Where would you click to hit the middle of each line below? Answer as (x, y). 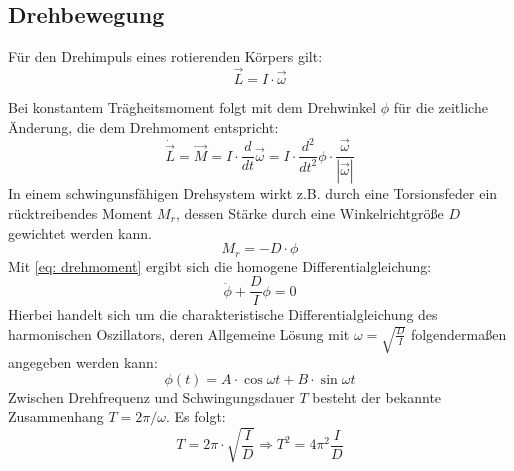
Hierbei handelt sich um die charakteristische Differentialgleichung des (223, 314)
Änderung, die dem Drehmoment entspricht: (143, 126)
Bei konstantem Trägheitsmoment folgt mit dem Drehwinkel (192, 107)
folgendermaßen (458, 333)
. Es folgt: (195, 416)
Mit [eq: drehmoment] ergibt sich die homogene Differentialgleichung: (220, 265)
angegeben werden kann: (83, 362)
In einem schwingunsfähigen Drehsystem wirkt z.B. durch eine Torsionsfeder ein (253, 193)
